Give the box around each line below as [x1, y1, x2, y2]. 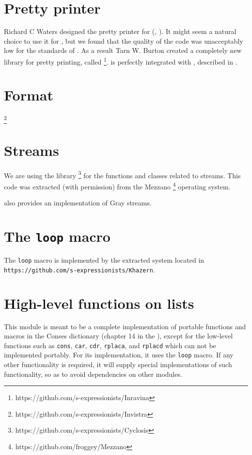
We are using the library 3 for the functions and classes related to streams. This [4, 169, 241, 180]
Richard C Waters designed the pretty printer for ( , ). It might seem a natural [4, 26, 236, 36]
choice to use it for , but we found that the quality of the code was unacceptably [4, 35, 243, 46]
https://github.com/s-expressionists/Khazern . [4, 264, 155, 274]
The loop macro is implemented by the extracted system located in [4, 255, 205, 265]
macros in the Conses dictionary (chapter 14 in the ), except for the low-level [4, 331, 233, 341]
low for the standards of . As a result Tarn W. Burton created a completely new [4, 45, 242, 55]
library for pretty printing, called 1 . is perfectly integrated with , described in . [4, 55, 237, 67]
